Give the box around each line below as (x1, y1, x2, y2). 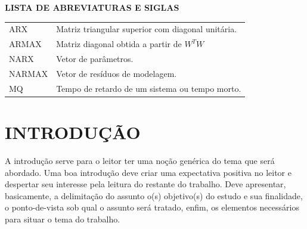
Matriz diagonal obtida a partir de (56, 38, 182, 50)
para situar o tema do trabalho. (5, 212, 120, 225)
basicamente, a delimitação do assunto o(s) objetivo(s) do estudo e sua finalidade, (5, 189, 303, 202)
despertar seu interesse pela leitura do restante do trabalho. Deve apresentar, (5, 178, 286, 190)
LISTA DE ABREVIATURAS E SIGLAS (5, 1, 179, 13)
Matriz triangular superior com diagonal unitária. (56, 23, 237, 35)
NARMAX (9, 67, 48, 79)
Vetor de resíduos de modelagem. (56, 67, 177, 79)
